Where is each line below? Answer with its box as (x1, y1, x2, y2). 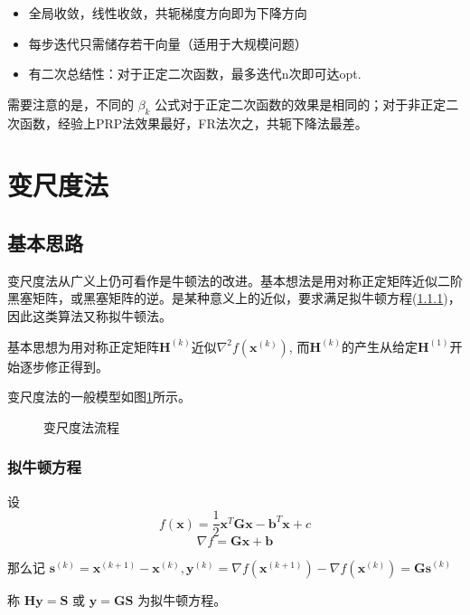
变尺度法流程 (43, 417, 119, 436)
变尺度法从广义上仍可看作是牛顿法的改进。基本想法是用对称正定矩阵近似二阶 (7, 270, 463, 289)
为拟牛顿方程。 (137, 591, 227, 610)
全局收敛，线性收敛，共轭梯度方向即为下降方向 (28, 4, 307, 22)
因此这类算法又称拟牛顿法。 (7, 306, 172, 325)
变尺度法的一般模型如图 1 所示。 (7, 387, 191, 406)
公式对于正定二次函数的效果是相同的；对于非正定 (155, 94, 446, 113)
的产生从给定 (342, 336, 418, 355)
